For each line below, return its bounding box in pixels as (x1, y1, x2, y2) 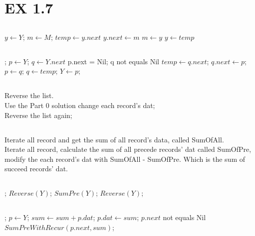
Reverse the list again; (4, 110, 72, 120)
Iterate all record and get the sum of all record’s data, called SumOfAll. (4, 134, 224, 144)
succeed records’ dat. (4, 163, 68, 174)
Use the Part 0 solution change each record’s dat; (4, 100, 155, 110)
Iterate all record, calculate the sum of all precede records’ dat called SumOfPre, (4, 144, 252, 154)
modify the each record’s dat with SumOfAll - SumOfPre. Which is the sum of (4, 153, 246, 164)
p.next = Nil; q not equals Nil (67, 56, 160, 66)
